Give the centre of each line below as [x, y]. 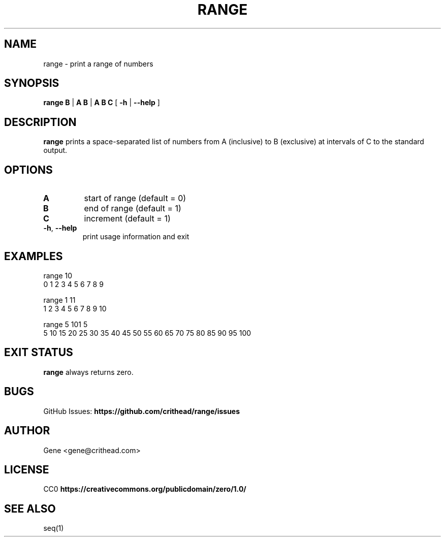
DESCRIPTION [40, 122]
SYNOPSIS [32, 83]
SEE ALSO [30, 508]
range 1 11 [59, 300]
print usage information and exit [136, 237]
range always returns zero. [88, 372]
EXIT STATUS [39, 353]
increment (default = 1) [127, 219]
